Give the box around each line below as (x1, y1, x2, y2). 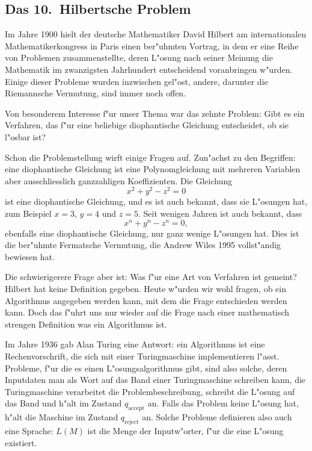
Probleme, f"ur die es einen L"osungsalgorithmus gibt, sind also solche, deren (5, 361, 287, 374)
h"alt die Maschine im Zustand (5, 411, 118, 423)
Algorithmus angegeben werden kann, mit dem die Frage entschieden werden (5, 294, 287, 306)
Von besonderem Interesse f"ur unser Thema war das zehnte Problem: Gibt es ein (5, 107, 305, 119)
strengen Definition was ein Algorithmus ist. (5, 317, 167, 330)
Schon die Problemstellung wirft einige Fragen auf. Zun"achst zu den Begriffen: (5, 151, 296, 163)
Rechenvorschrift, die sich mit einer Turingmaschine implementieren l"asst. (5, 350, 280, 362)
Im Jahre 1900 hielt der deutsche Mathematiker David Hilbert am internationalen (5, 28, 307, 40)
